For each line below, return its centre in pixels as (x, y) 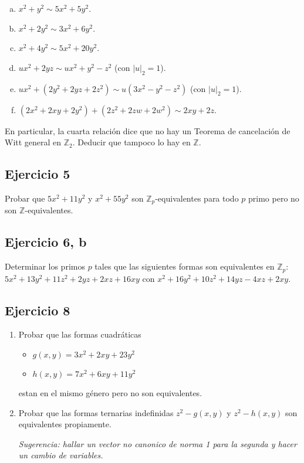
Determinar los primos (45, 266)
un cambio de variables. (61, 455)
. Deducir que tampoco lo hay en (131, 142)
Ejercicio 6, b (46, 242)
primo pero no (274, 198)
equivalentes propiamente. (65, 424)
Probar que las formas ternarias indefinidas (96, 412)
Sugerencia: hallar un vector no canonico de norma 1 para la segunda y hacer (158, 443)
